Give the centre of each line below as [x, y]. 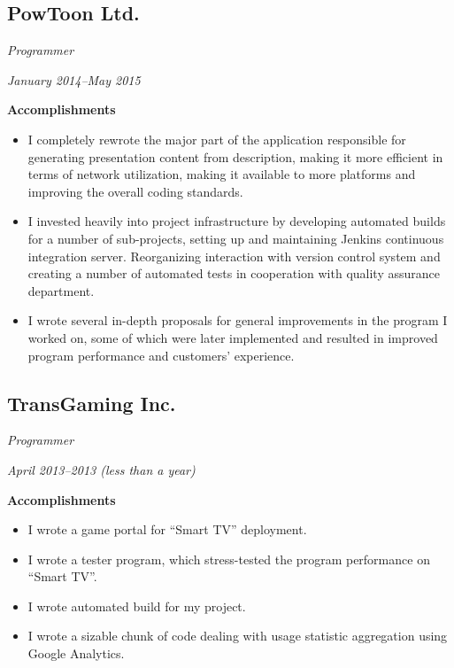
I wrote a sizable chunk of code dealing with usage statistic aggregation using [238, 636]
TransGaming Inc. [92, 403]
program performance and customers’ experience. [161, 355]
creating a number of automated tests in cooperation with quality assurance [234, 273]
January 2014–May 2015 [74, 79]
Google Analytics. [76, 653]
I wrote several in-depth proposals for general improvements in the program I [238, 320]
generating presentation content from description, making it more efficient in [235, 156]
